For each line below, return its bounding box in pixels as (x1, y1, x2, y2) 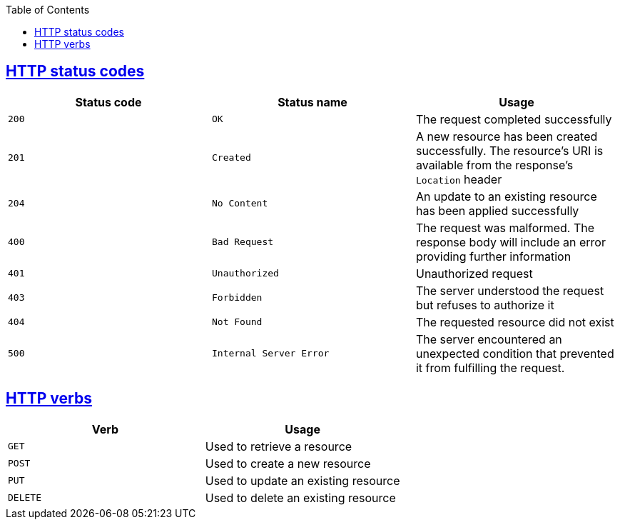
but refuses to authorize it (415, 297, 554, 312)
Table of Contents (6, 4, 90, 16)
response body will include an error (415, 234, 606, 249)
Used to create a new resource (205, 456, 371, 471)
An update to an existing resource (415, 189, 597, 204)
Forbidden (211, 292, 263, 304)
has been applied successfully (415, 203, 579, 218)
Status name (278, 94, 347, 109)
